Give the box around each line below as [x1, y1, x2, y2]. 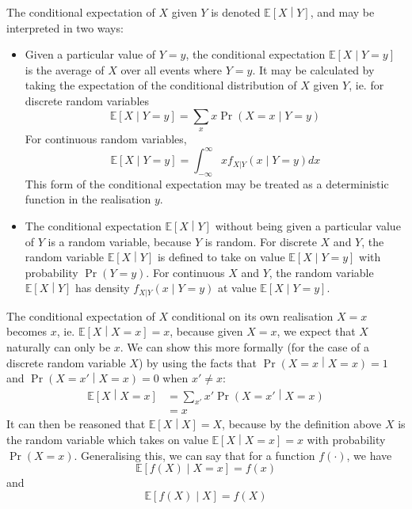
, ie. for [349, 77, 384, 93]
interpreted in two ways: [6, 19, 124, 36]
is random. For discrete [204, 233, 317, 249]
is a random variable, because [48, 233, 192, 249]
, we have [346, 446, 392, 463]
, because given [170, 323, 243, 340]
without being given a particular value [215, 218, 401, 234]
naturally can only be [6, 339, 111, 355]
